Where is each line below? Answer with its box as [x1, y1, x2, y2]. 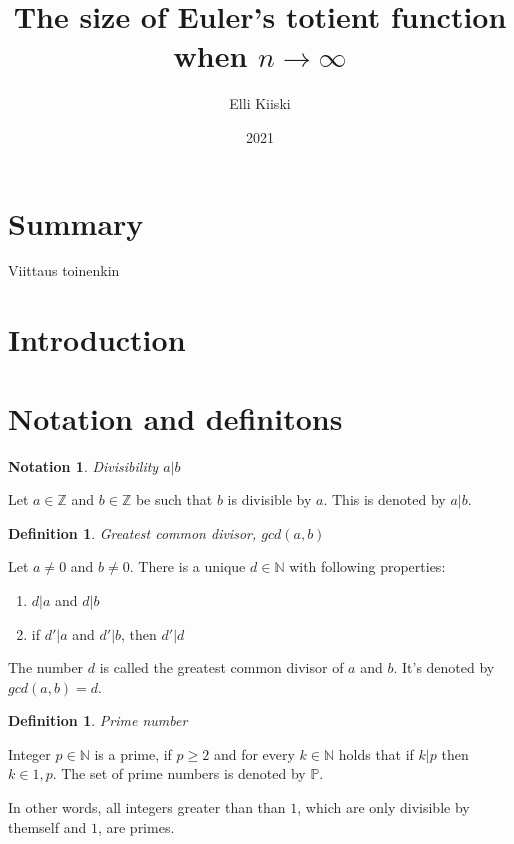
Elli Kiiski [229, 93, 291, 114]
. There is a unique [129, 556, 246, 577]
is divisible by [227, 489, 312, 510]
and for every [213, 743, 295, 764]
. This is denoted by [323, 489, 446, 510]
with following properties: [289, 556, 446, 577]
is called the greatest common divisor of [99, 657, 344, 678]
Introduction [8, 319, 186, 360]
